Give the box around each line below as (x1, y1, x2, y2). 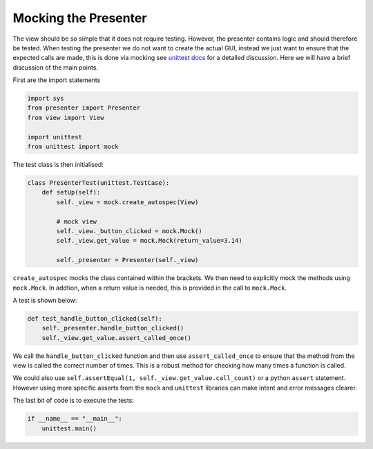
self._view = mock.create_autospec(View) (56, 198, 199, 206)
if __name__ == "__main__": (27, 415, 122, 423)
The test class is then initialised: (12, 161, 104, 169)
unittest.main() (41, 424, 97, 432)
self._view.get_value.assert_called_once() (41, 334, 191, 341)
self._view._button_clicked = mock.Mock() (56, 227, 203, 235)
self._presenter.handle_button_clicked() (41, 324, 184, 332)
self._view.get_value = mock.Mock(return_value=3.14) (56, 237, 242, 245)
